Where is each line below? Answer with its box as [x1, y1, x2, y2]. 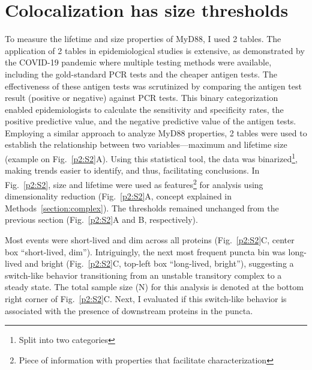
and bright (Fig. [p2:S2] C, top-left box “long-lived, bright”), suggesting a [25, 257, 294, 270]
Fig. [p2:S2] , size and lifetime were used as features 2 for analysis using [5, 176, 263, 190]
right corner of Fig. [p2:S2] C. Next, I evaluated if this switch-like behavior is [5, 292, 287, 305]
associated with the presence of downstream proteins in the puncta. [5, 304, 253, 317]
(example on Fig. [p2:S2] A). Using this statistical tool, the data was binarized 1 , [5, 151, 298, 165]
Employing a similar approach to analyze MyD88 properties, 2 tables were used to [5, 126, 307, 139]
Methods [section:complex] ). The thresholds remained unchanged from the [5, 201, 279, 214]
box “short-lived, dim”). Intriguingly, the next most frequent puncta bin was [5, 245, 286, 258]
